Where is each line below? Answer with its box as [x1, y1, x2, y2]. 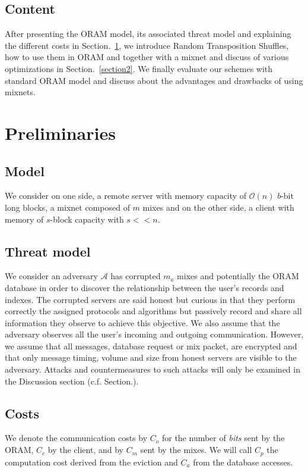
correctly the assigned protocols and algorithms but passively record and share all [5, 305, 302, 317]
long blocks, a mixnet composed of [5, 201, 130, 213]
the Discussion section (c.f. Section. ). [5, 374, 139, 387]
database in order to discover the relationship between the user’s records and [5, 281, 284, 293]
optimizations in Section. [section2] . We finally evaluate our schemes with [5, 62, 273, 74]
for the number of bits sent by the [161, 432, 285, 444]
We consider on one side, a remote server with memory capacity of [5, 189, 247, 202]
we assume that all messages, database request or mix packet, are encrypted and [5, 339, 297, 352]
